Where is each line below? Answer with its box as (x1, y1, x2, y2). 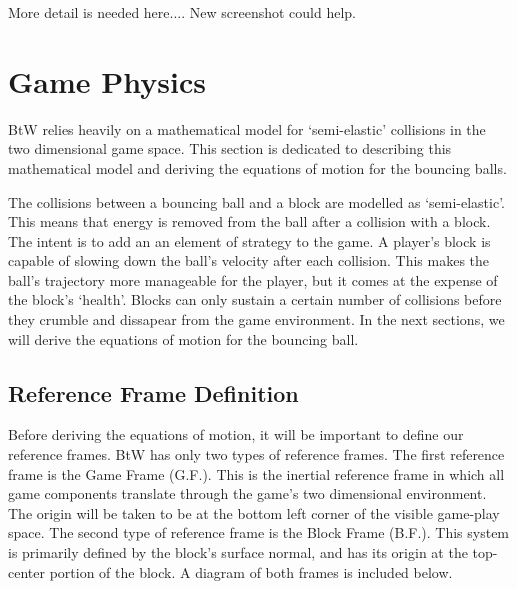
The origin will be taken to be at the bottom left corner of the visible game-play (8, 502, 500, 523)
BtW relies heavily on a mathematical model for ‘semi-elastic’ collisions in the (8, 118, 486, 139)
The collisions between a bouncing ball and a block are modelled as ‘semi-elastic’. (8, 191, 505, 212)
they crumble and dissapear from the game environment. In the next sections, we (8, 309, 505, 330)
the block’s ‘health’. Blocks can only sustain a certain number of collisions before (8, 289, 502, 310)
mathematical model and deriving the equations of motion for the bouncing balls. (8, 157, 507, 178)
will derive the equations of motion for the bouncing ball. (8, 328, 359, 349)
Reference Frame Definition (8, 377, 299, 408)
